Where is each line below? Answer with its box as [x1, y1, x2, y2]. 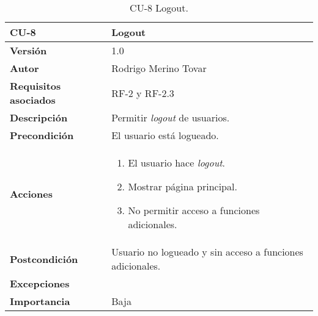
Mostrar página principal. [128, 179, 237, 193]
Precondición [10, 128, 74, 142]
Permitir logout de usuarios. [111, 110, 230, 124]
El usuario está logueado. [111, 128, 219, 142]
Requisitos [10, 79, 61, 93]
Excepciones [10, 276, 70, 290]
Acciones [10, 186, 53, 201]
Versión [10, 43, 47, 57]
